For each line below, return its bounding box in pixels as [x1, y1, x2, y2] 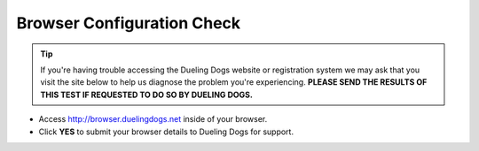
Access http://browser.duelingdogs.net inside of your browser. [38, 114, 268, 125]
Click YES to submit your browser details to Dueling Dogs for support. [38, 126, 294, 137]
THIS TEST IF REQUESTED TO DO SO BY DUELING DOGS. [40, 89, 253, 100]
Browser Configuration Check [16, 13, 241, 33]
